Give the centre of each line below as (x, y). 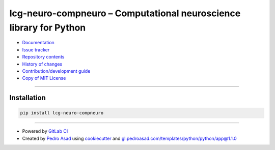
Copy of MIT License (44, 78)
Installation (28, 98)
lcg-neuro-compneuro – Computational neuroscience (125, 13)
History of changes (42, 64)
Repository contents (43, 57)
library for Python (48, 27)
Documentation (38, 43)
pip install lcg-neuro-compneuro (62, 113)
